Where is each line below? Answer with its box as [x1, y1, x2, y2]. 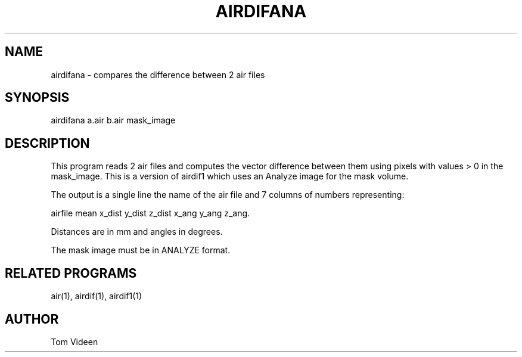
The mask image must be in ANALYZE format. [51, 245, 231, 256]
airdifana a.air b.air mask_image [51, 115, 176, 126]
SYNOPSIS [5, 90, 70, 105]
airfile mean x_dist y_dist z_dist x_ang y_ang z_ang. [51, 208, 250, 219]
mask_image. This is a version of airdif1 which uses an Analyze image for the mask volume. [51, 171, 409, 182]
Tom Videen [51, 336, 98, 347]
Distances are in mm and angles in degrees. [51, 226, 223, 237]
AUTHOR [5, 311, 59, 327]
